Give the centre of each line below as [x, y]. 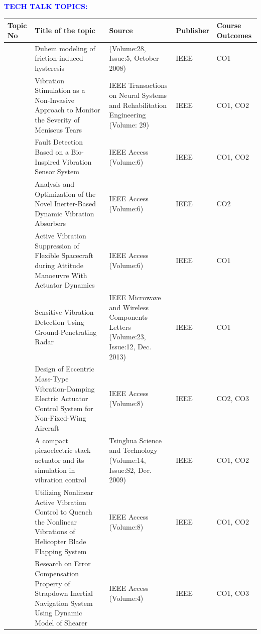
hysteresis [49, 68]
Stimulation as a [60, 90]
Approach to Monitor [68, 110]
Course [229, 25]
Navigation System [64, 603]
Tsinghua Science [135, 440]
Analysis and [55, 184]
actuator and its [59, 460]
